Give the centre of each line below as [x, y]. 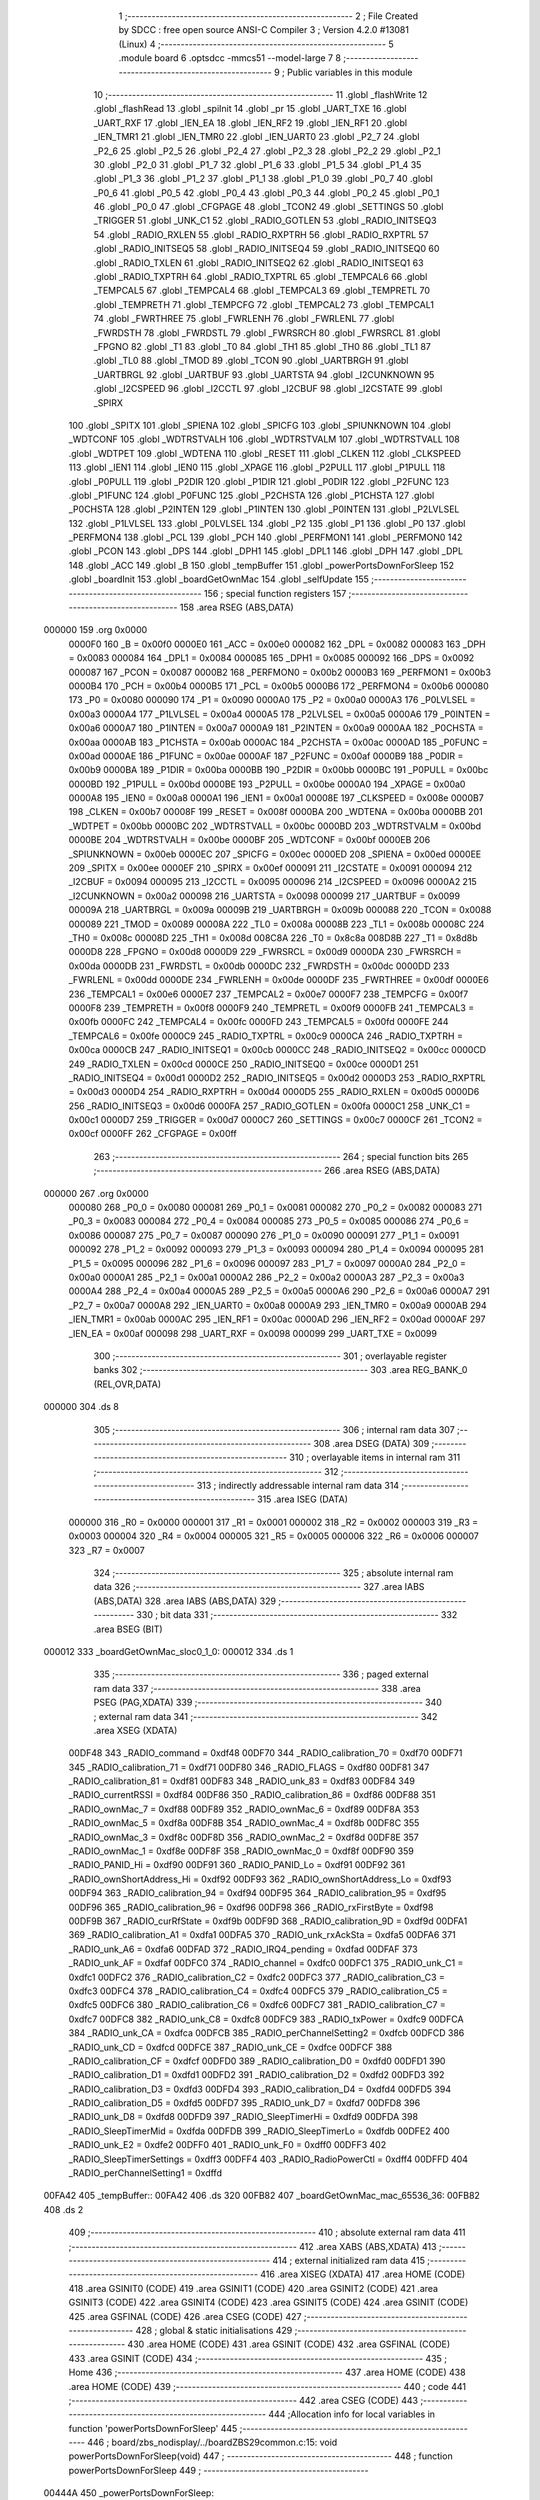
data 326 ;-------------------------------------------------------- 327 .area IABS [259, 1587]
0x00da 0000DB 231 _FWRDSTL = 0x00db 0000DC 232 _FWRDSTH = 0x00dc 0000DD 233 [259, 966]
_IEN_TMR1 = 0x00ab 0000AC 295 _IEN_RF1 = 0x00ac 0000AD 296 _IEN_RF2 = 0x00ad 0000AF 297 [277, 1319]
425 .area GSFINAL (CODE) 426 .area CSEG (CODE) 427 [185, 2316]
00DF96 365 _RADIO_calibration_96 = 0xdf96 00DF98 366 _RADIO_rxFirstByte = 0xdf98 [251, 1907]
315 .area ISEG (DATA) [302, 1499]
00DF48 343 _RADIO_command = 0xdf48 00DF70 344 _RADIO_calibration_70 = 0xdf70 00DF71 [265, 1753]
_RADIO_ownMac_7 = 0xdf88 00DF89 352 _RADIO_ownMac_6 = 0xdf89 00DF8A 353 [244, 1809]
